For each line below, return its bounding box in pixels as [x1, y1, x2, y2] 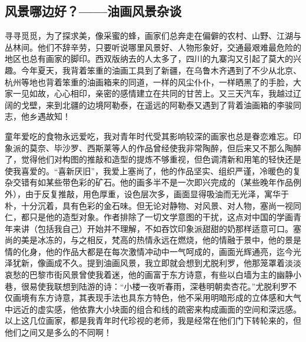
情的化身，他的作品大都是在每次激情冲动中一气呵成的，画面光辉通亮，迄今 [5, 245, 293, 257]
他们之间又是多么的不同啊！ [5, 326, 112, 338]
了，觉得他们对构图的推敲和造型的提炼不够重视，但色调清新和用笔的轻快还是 [5, 153, 301, 165]
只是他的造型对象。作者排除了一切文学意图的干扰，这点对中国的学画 [29, 211, 293, 223]
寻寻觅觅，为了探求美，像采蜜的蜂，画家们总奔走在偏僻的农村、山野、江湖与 [5, 29, 301, 42]
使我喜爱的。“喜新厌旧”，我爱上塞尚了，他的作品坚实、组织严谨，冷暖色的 [5, 164, 293, 177]
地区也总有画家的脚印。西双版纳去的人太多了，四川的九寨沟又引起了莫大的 [5, 52, 293, 65]
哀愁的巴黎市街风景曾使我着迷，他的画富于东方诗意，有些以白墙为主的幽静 [5, 268, 293, 281]
